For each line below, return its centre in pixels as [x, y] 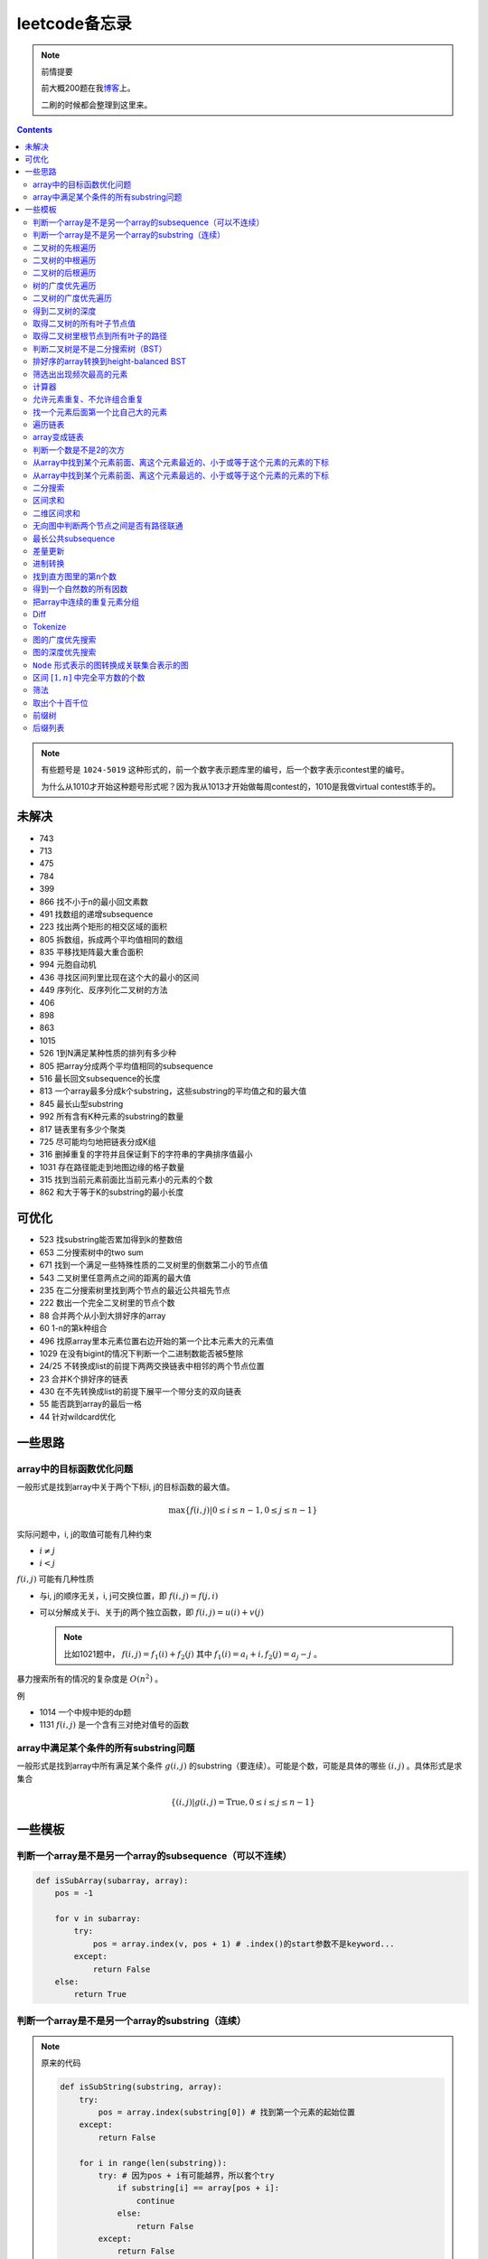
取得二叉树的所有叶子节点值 [84, 323]
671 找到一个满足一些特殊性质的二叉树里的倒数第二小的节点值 [154, 1265]
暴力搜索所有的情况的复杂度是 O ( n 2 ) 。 [90, 1678]
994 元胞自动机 [68, 965]
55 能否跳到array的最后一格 [90, 1404]
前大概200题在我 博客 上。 [88, 88]
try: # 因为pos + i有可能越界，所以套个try [186, 2175]
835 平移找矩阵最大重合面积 [91, 952]
